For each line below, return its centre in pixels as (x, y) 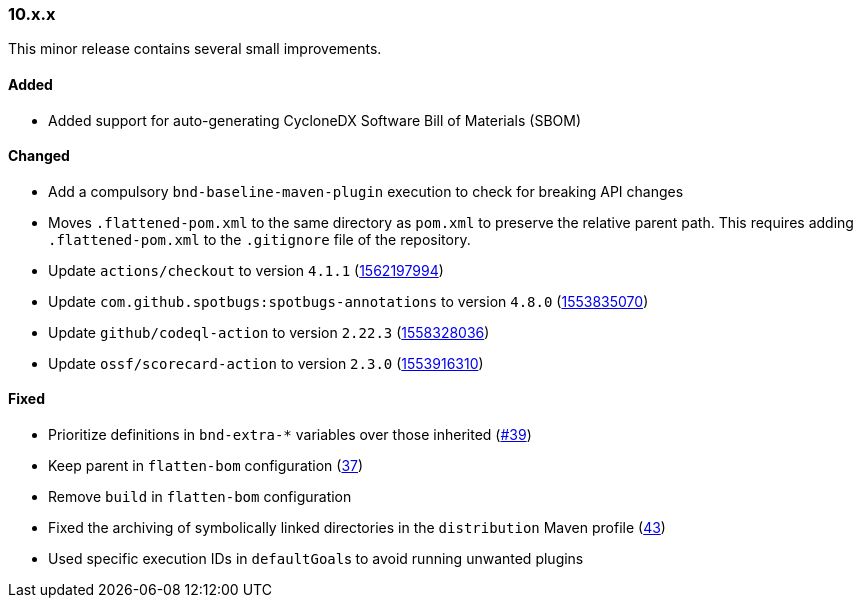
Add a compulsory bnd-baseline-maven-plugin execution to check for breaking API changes (366, 191)
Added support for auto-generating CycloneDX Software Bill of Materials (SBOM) (315, 120)
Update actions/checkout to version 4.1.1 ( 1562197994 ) (246, 270)
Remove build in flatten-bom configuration (200, 497)
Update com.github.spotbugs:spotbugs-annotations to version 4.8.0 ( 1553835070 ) (348, 301)
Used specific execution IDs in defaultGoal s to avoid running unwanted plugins (316, 559)
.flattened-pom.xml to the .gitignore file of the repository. (259, 239)
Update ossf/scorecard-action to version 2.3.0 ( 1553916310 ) (266, 363)
